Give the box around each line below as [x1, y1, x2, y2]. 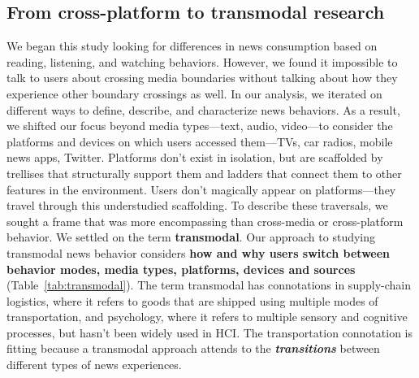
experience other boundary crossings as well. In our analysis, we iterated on [6, 85, 382, 102]
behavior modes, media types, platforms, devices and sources [6, 260, 356, 277]
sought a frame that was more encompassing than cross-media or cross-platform [6, 212, 404, 229]
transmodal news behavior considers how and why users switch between [6, 244, 391, 261]
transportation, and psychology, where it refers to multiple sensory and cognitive [6, 308, 408, 325]
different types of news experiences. [6, 356, 182, 373]
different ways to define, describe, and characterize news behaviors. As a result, [6, 101, 400, 118]
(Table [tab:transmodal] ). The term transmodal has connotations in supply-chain [6, 276, 411, 293]
